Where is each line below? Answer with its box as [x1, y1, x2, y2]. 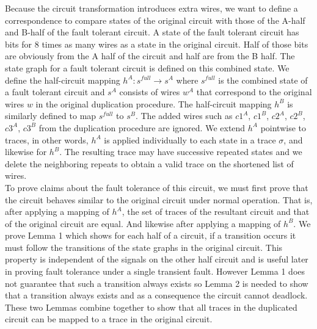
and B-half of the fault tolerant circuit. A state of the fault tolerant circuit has [5, 26, 299, 38]
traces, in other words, [5, 133, 89, 146]
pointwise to [260, 121, 307, 134]
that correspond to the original [196, 85, 312, 98]
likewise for [5, 145, 47, 158]
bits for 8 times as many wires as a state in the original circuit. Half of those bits [5, 37, 308, 50]
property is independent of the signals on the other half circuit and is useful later [5, 253, 308, 266]
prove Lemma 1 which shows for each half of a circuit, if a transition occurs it [5, 229, 296, 242]
